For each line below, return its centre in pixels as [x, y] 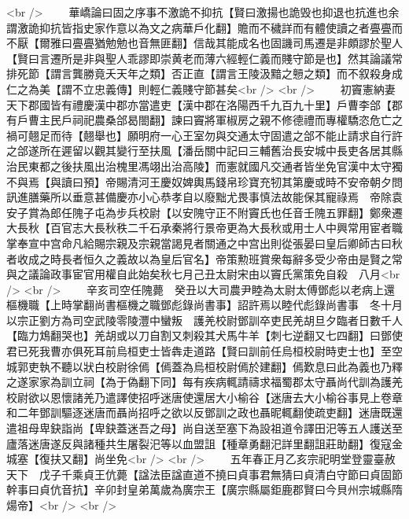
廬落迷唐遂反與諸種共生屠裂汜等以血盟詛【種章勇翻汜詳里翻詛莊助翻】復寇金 [204, 443]
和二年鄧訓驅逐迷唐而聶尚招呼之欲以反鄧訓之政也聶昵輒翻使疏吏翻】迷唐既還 [204, 412]
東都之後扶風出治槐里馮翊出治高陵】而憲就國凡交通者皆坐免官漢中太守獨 [215, 166]
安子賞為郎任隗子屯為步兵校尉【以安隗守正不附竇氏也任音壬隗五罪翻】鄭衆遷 [204, 212]
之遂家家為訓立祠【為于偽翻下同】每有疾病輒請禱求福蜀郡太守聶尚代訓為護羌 [204, 382]
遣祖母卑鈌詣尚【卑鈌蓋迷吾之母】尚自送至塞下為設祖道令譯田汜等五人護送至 [204, 428]
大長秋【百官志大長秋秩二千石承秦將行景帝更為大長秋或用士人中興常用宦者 [199, 228]
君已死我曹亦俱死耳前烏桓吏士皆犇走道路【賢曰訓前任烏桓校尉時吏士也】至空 [204, 351]
